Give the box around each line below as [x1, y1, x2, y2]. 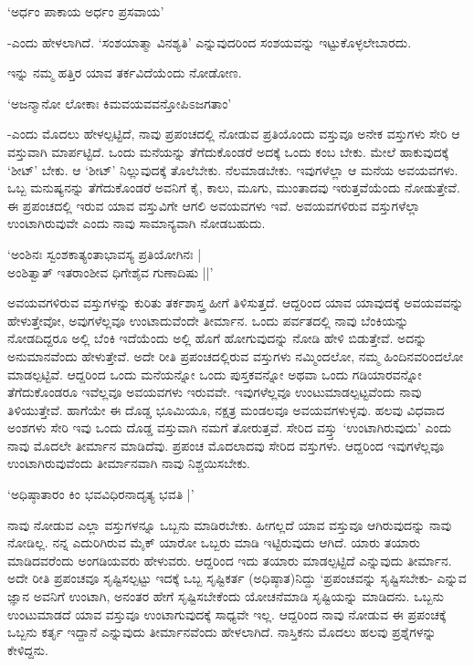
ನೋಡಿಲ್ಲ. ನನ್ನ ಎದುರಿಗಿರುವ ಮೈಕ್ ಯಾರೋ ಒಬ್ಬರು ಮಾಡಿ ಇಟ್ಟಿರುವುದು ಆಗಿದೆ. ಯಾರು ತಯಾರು [7, 533, 420, 552]
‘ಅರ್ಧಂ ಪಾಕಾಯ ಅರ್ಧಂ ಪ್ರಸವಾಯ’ [7, 2, 164, 20]
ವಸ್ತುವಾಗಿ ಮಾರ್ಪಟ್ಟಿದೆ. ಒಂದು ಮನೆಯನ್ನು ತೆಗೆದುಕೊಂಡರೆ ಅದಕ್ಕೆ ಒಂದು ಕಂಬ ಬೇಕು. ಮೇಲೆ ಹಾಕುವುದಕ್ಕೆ [7, 141, 449, 161]
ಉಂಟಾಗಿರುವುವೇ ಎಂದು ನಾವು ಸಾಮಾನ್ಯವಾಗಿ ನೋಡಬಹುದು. [7, 213, 266, 233]
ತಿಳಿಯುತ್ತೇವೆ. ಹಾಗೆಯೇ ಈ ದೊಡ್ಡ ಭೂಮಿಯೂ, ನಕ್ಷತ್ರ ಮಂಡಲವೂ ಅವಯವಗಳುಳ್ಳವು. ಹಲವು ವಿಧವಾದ [7, 400, 445, 419]
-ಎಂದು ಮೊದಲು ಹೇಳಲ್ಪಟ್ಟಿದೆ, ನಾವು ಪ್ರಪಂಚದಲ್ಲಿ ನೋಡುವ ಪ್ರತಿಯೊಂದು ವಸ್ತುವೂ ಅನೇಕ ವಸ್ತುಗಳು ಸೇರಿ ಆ [7, 124, 460, 143]
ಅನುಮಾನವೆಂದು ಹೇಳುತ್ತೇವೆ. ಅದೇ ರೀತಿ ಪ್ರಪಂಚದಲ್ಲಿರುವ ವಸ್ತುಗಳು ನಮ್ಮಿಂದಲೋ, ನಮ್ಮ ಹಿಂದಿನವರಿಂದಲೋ [7, 346, 464, 365]
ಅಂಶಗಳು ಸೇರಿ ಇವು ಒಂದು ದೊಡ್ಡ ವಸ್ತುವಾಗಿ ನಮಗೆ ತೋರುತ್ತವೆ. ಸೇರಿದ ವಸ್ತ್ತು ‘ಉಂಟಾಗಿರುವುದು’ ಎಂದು [7, 418, 452, 437]
